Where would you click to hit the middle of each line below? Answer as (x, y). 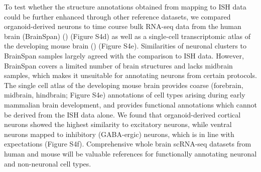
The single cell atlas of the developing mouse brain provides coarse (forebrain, (124, 85)
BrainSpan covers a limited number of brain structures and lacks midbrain (118, 65)
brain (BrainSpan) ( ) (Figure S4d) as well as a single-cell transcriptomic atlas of (127, 36)
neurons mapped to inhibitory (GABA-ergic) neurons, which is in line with (119, 134)
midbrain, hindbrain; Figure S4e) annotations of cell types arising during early (125, 95)
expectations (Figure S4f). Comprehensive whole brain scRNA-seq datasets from (128, 144)
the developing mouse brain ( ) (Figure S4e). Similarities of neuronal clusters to (125, 46)
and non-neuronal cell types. (48, 163)
